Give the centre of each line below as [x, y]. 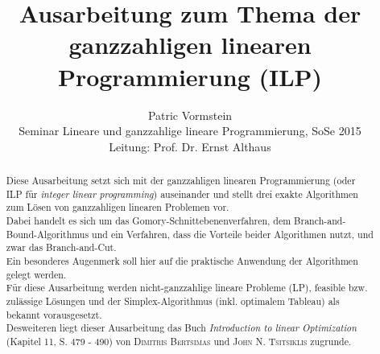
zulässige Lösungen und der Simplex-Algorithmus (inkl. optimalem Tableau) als [173, 300]
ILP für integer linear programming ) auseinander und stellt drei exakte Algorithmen [182, 193]
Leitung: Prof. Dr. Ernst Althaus [190, 146]
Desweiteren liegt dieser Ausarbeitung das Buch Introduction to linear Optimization [181, 328]
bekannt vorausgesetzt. [54, 314]
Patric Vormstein [190, 115]
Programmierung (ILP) [190, 76]
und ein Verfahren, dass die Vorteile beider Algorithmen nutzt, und [233, 234]
